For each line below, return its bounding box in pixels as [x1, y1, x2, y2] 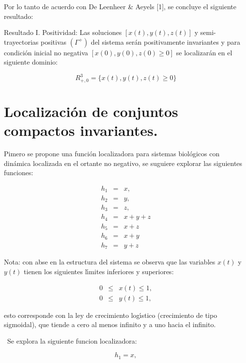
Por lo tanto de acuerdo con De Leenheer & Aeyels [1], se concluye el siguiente [4, 1, 236, 11]
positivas [40, 36, 67, 47]
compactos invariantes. [4, 120, 158, 140]
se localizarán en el [176, 47, 232, 57]
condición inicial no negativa [4, 47, 88, 57]
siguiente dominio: [4, 57, 58, 67]
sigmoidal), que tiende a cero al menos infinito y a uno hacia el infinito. [4, 319, 216, 330]
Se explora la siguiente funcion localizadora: [7, 335, 137, 346]
